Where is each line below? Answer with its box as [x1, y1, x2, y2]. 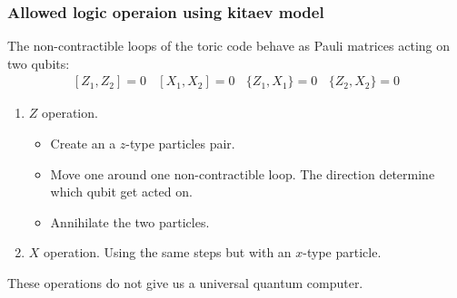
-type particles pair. [125, 134, 235, 153]
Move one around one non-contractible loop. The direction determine [50, 164, 435, 183]
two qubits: [7, 53, 70, 72]
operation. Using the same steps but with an [44, 243, 292, 262]
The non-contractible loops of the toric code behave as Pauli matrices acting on [7, 36, 451, 55]
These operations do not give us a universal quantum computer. [7, 274, 363, 292]
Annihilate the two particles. [50, 212, 210, 231]
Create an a [50, 134, 116, 153]
